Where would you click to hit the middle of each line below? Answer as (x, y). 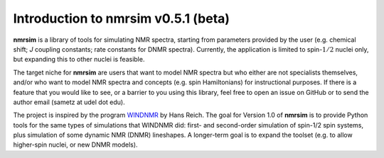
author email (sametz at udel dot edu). (69, 102)
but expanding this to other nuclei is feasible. (79, 60)
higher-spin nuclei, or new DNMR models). (75, 145)
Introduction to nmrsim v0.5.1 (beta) (122, 18)
